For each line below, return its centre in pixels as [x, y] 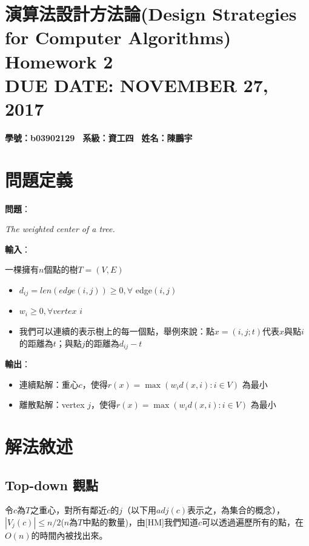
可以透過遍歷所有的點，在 [253, 522]
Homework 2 [59, 61]
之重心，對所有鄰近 [69, 510]
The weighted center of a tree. [60, 229]
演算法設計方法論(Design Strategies [151, 14]
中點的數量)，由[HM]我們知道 [140, 522]
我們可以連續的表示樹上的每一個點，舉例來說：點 [117, 331]
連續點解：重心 [49, 384]
